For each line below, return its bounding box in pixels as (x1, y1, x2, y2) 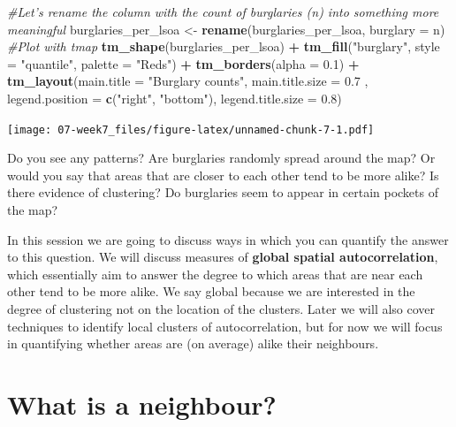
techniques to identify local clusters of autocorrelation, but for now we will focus (7, 316, 443, 335)
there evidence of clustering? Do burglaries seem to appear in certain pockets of (7, 183, 438, 202)
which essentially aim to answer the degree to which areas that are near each (7, 264, 423, 283)
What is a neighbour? (7, 385, 277, 422)
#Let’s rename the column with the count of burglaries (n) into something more (7, 3, 439, 20)
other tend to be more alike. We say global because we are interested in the (7, 282, 415, 301)
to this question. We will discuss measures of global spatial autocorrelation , (7, 248, 438, 266)
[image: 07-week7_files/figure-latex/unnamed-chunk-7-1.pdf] (7, 123, 375, 136)
